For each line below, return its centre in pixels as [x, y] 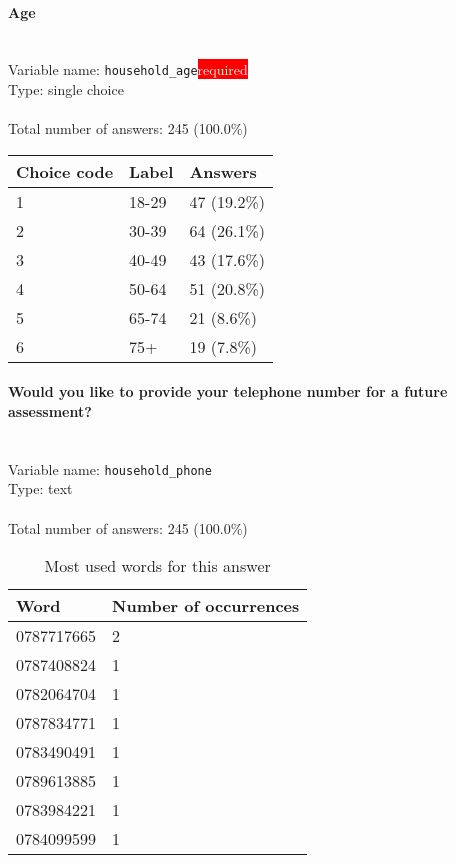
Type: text [40, 488]
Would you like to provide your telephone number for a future [228, 391]
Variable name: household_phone [110, 468]
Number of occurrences [206, 606]
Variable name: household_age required [128, 69]
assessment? [50, 411]
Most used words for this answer [157, 566]
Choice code [65, 171]
